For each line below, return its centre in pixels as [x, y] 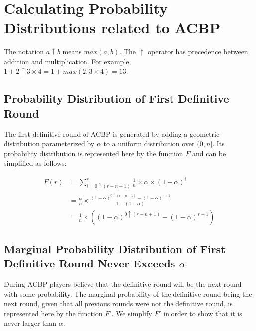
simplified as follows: [35, 163]
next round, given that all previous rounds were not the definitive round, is [118, 303]
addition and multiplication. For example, [68, 61]
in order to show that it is [203, 313]
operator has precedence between [198, 51]
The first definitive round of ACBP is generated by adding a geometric [112, 134]
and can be [209, 153]
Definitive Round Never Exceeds [90, 263]
